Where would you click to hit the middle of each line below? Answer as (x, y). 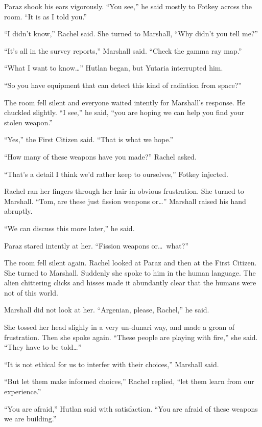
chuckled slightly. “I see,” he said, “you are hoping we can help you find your (124, 112)
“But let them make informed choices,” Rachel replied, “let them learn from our (129, 381)
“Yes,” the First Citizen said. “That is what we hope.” (89, 139)
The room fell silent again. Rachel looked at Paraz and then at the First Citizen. (130, 263)
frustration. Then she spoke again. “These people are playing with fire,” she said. (131, 337)
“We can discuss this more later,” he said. (69, 228)
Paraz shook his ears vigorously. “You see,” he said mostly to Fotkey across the (128, 6)
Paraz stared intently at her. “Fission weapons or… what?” (97, 245)
